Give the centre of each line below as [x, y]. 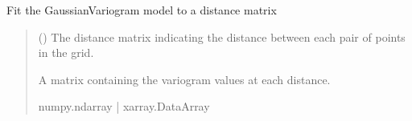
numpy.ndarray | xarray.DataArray [124, 106]
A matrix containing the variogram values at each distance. [184, 79]
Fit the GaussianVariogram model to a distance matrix [142, 10]
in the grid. [66, 52]
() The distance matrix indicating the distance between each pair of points [222, 36]
